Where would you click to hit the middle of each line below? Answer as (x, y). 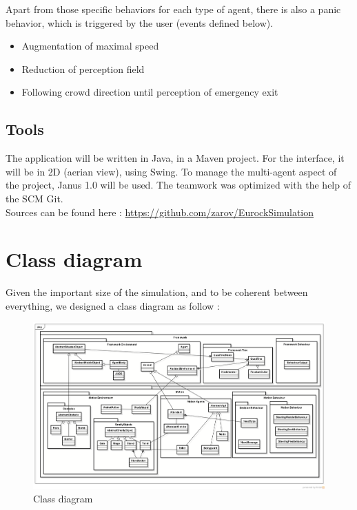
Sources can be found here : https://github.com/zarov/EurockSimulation (160, 212)
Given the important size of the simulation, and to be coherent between (157, 292)
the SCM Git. (34, 198)
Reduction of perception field (83, 68)
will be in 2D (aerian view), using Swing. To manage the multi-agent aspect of (171, 171)
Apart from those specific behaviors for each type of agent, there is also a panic (173, 9)
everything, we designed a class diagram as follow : (113, 305)
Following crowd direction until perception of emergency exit (150, 92)
